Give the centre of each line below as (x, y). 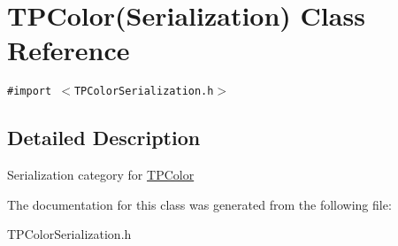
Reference (69, 50)
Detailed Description (104, 138)
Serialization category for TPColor (101, 175)
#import (30, 92)
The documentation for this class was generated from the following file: (199, 204)
